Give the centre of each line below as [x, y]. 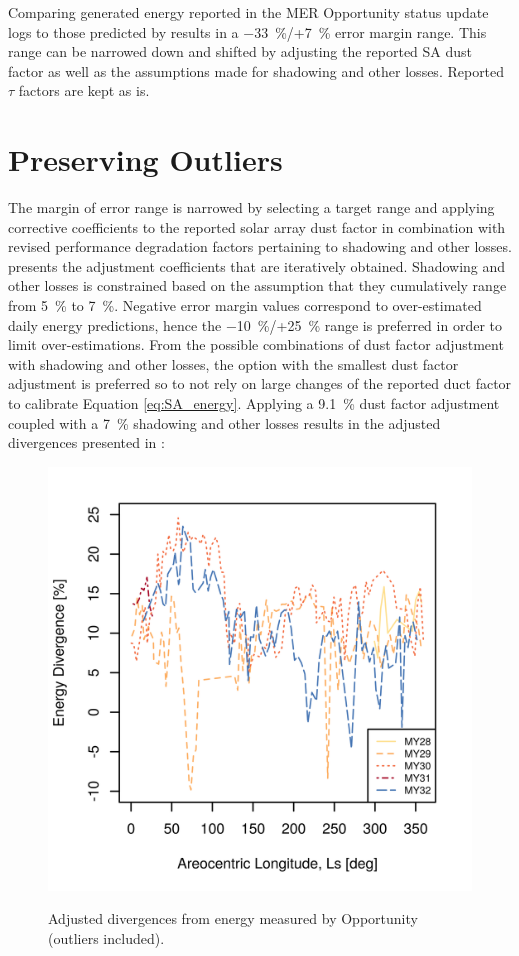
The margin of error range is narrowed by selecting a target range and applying [251, 207]
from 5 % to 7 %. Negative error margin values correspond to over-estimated [245, 305]
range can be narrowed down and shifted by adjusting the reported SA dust [240, 51]
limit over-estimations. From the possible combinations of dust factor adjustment [256, 344]
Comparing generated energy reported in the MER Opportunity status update [248, 12]
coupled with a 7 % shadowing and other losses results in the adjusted [224, 422]
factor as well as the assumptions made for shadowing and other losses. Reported [256, 70]
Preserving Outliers [145, 159]
